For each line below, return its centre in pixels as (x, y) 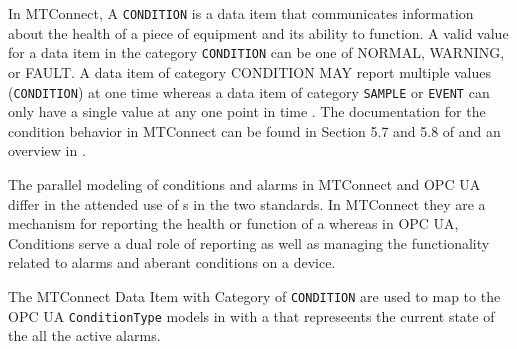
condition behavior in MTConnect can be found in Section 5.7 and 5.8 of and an (254, 130)
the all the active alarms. (84, 335)
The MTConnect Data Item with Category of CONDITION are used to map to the (254, 295)
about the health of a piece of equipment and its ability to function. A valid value (258, 32)
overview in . (47, 150)
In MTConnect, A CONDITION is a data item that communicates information (241, 13)
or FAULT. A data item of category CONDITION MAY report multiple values (250, 71)
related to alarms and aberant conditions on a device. (172, 262)
